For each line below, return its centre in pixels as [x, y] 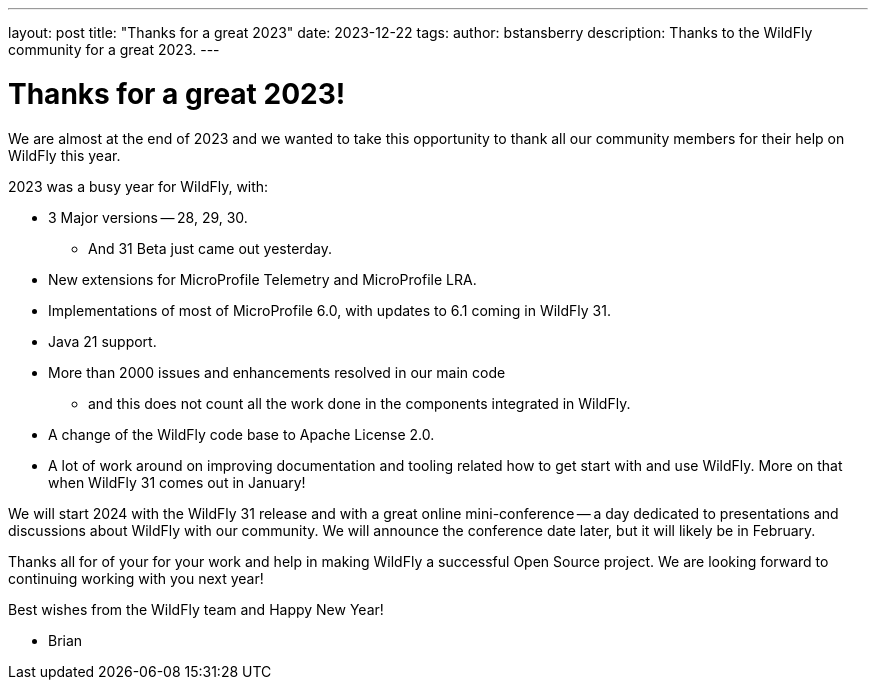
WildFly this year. [64, 155]
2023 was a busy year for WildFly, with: [138, 186]
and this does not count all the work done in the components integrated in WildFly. [359, 403]
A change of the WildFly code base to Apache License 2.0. [241, 434]
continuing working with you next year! [136, 578]
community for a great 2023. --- [114, 49]
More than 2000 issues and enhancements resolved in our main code [277, 372]
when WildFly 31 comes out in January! [177, 482]
